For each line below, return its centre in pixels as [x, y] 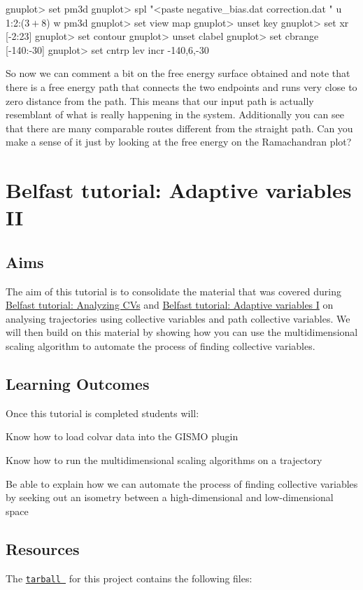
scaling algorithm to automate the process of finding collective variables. [161, 346]
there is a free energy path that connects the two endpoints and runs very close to [181, 86]
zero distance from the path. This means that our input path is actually [160, 100]
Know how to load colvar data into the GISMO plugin [122, 436]
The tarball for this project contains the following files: [129, 578]
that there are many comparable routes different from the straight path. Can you [179, 128]
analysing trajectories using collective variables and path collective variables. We [178, 318]
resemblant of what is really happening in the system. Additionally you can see [175, 114]
